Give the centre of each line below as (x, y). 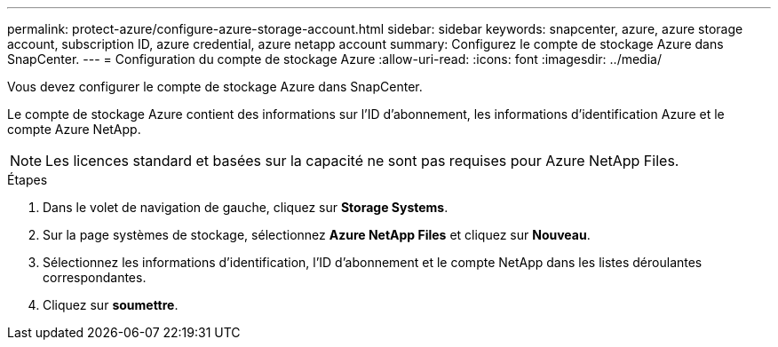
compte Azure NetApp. (74, 129)
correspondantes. (95, 277)
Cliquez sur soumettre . (111, 305)
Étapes (28, 180)
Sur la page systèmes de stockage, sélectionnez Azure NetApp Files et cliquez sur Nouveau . (317, 235)
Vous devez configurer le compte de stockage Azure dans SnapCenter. (215, 87)
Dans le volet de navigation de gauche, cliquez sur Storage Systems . (246, 207)
